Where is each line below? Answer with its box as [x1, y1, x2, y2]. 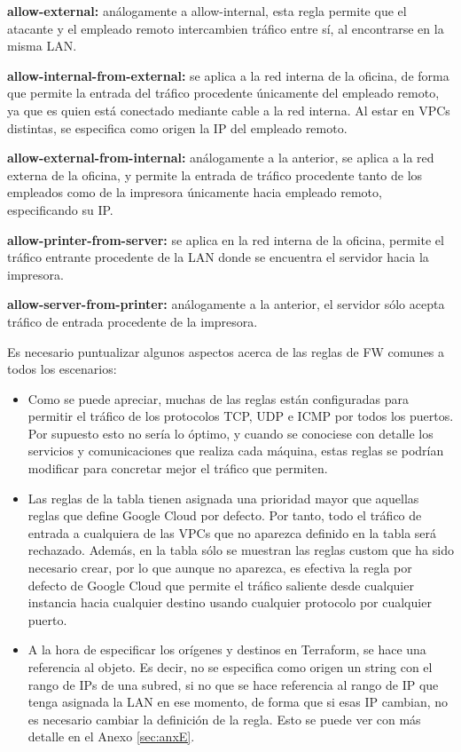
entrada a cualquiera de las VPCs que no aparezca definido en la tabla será [27, 523, 437, 542]
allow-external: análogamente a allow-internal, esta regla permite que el [7, 2, 407, 20]
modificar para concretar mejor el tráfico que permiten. [27, 459, 328, 478]
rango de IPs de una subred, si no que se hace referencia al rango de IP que [27, 675, 439, 693]
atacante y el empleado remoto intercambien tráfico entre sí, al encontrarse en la [7, 19, 444, 37]
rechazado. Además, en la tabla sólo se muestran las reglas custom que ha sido [27, 541, 454, 559]
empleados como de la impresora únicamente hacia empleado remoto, [7, 183, 382, 202]
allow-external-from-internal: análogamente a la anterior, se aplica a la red [7, 148, 434, 167]
